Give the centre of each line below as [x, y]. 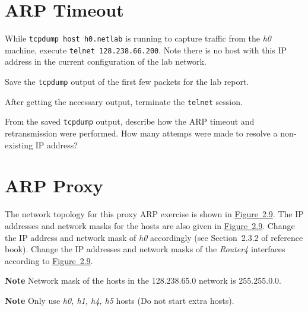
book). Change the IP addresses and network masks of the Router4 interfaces [145, 249]
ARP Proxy [54, 185]
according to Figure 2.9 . [49, 260]
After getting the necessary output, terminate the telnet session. [124, 101]
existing [19, 145]
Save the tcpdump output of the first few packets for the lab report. [127, 82]
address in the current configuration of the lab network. [106, 61]
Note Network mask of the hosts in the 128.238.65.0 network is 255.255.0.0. [143, 280]
